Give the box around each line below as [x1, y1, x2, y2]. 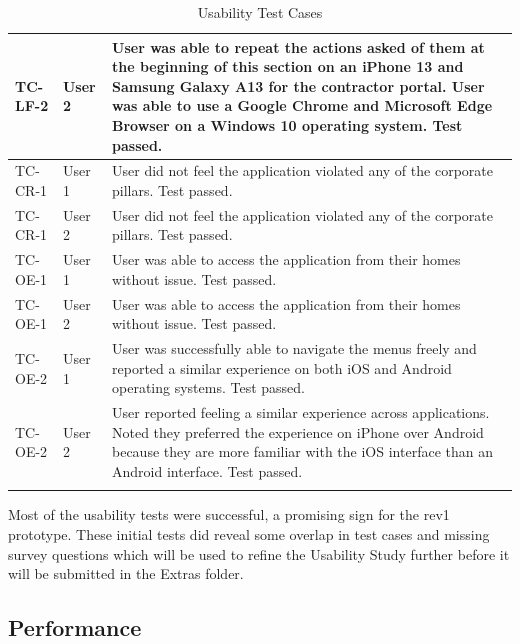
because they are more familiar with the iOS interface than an [112, 441, 493, 462]
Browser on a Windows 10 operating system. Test [112, 114, 463, 135]
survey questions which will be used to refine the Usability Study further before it [8, 543, 510, 564]
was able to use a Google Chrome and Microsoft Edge [112, 95, 493, 116]
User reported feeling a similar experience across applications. [112, 402, 490, 423]
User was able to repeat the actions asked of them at [112, 36, 485, 57]
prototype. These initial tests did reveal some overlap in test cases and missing [8, 523, 490, 544]
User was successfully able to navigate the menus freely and [112, 338, 477, 359]
